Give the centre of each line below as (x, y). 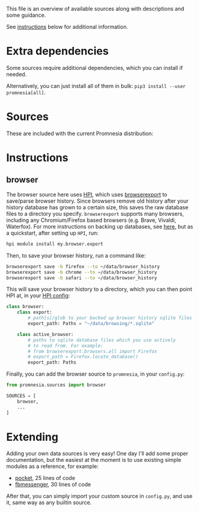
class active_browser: (45, 334)
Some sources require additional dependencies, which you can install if (95, 68)
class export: (35, 312)
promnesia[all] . (26, 92)
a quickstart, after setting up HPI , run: (53, 233)
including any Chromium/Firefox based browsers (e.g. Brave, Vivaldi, (91, 220)
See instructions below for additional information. (67, 27)
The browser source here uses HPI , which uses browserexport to (87, 194)
